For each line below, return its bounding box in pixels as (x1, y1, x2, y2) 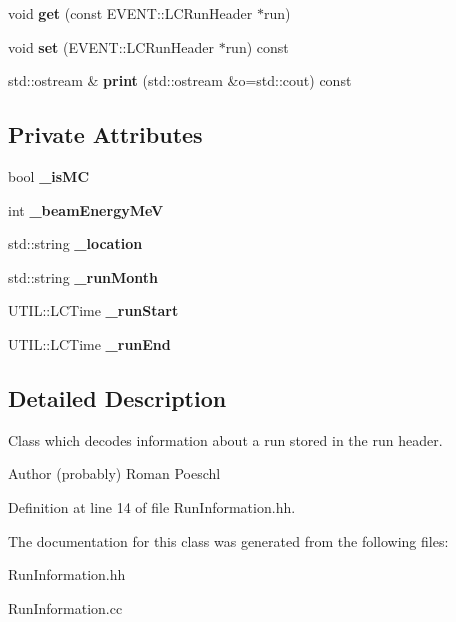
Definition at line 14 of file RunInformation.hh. (8, 496, 296, 517)
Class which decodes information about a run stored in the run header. (8, 429, 443, 450)
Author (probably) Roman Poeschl (8, 463, 221, 484)
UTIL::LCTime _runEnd (8, 333, 171, 354)
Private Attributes (8, 119, 203, 150)
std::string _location (8, 233, 143, 254)
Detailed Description (8, 382, 227, 413)
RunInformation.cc (8, 597, 123, 618)
